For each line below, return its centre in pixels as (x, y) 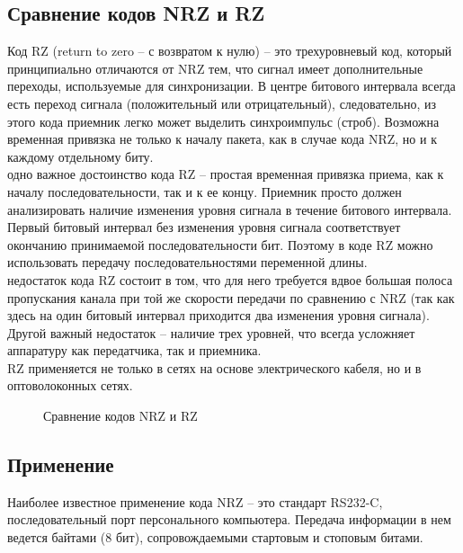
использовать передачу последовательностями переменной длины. (187, 262)
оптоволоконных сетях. (70, 385)
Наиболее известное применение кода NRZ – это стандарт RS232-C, (195, 501)
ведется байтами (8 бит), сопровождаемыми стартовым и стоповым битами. (215, 537)
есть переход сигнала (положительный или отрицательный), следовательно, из (222, 103)
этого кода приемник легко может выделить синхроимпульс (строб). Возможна (223, 121)
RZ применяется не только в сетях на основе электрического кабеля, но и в (214, 367)
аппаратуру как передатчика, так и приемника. (134, 350)
